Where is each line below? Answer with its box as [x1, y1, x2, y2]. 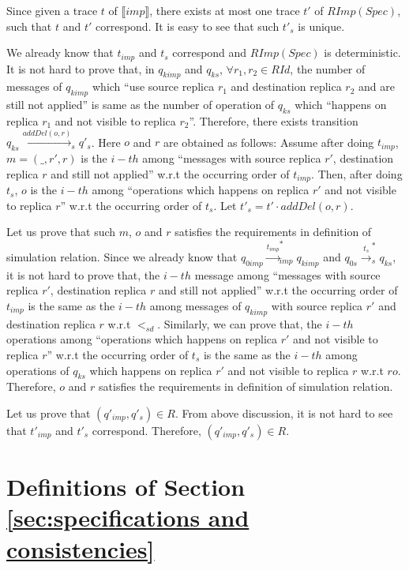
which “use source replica [92, 78, 215, 95]
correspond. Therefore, [92, 422, 201, 438]
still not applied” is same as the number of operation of [6, 96, 275, 113]
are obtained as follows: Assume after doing [163, 133, 374, 150]
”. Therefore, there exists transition [189, 113, 358, 129]
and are [358, 78, 395, 95]
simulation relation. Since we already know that [6, 248, 238, 264]
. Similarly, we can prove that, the [157, 315, 322, 332]
